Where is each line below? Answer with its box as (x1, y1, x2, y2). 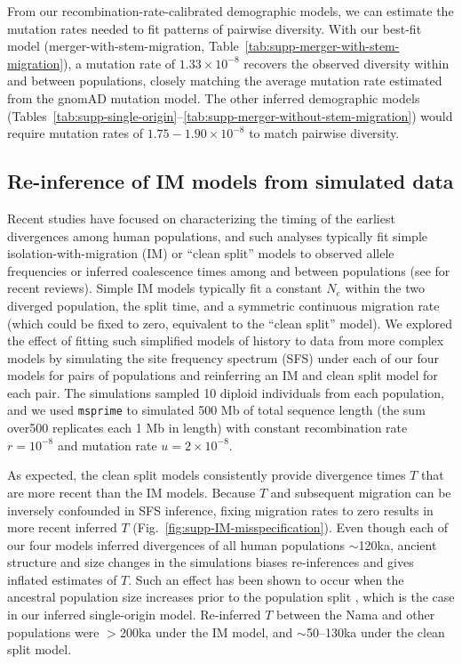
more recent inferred (7, 518, 117, 537)
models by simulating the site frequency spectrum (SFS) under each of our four (7, 348, 440, 367)
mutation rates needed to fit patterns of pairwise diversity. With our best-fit (7, 19, 422, 37)
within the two (345, 279, 425, 297)
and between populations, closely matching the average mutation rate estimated (7, 71, 442, 90)
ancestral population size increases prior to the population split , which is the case (7, 587, 455, 606)
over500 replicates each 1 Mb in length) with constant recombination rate (7, 418, 408, 437)
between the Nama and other (276, 605, 435, 624)
